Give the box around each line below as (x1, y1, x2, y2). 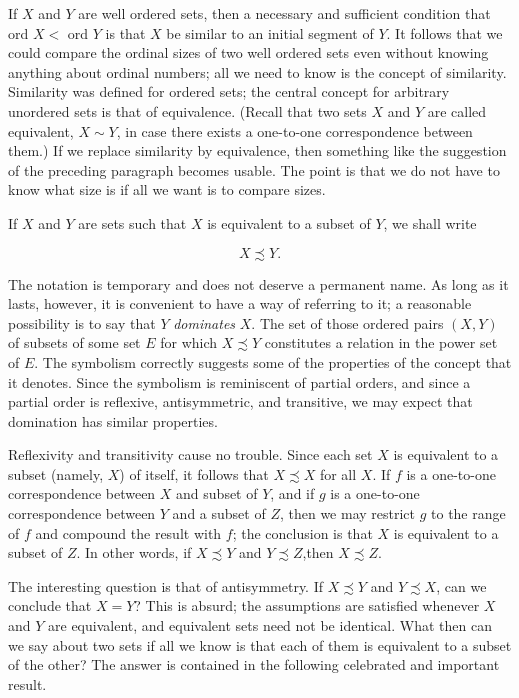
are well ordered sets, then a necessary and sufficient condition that (78, 3, 491, 23)
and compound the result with (35, 522, 222, 543)
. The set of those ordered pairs (251, 312, 444, 333)
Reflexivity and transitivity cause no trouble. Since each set (8, 444, 373, 465)
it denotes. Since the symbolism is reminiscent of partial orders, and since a (8, 371, 471, 392)
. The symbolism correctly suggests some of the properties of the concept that (34, 351, 512, 372)
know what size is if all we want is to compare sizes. (8, 179, 326, 200)
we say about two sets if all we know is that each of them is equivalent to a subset (8, 634, 512, 655)
